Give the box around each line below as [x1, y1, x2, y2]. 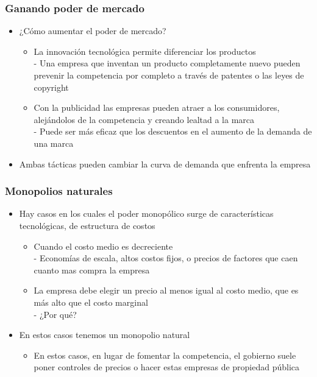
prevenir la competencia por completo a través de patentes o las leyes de [34, 69, 304, 81]
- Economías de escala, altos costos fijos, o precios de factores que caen [34, 252, 298, 264]
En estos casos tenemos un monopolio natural [19, 328, 190, 341]
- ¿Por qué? [34, 308, 77, 320]
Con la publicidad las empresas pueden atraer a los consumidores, [34, 101, 280, 114]
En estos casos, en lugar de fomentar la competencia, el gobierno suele [34, 348, 296, 361]
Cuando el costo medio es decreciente [34, 239, 173, 252]
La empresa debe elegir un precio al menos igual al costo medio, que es [34, 284, 299, 297]
